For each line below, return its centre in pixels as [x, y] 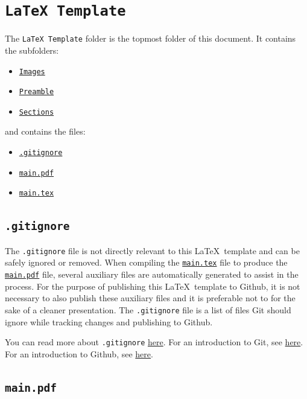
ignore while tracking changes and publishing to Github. [109, 321]
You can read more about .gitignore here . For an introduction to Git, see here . [154, 342]
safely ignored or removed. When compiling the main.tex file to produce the [146, 262]
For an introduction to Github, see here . [79, 353]
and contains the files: [45, 131]
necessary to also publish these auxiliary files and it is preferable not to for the [150, 298]
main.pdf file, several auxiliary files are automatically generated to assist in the [152, 274]
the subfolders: [32, 50]
